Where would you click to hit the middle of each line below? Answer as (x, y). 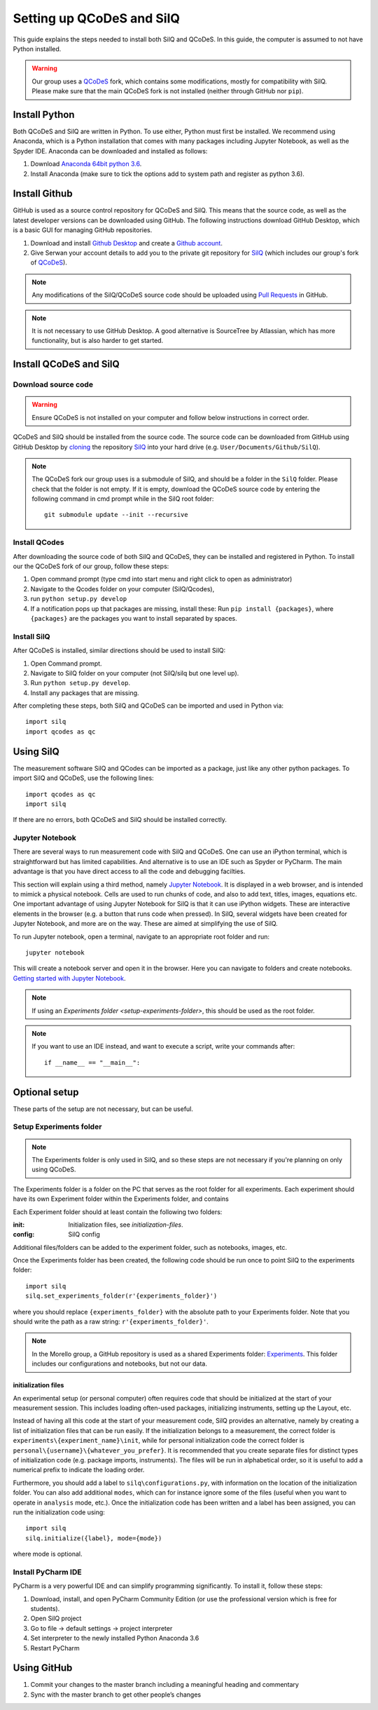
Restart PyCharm (55, 1648)
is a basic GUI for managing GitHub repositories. (83, 230)
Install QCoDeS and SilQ (66, 364)
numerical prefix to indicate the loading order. (79, 1470)
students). (45, 1608)
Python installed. (37, 48)
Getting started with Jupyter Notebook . (69, 978)
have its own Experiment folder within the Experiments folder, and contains (121, 1199)
